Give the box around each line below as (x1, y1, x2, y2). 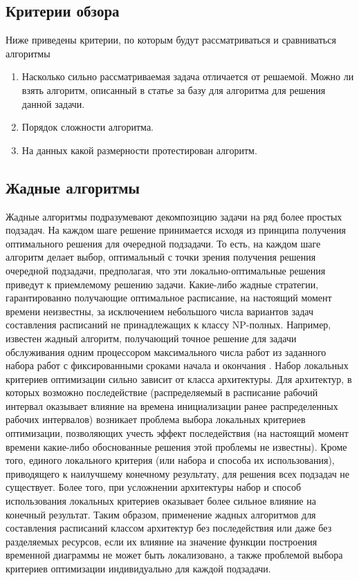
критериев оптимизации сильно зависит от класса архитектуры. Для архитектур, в (6, 371, 352, 386)
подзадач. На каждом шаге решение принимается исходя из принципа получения (6, 223, 346, 237)
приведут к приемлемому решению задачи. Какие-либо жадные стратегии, (6, 277, 319, 291)
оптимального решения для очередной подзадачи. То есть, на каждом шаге (6, 236, 321, 250)
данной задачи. (21, 96, 85, 111)
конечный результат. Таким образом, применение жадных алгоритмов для (6, 507, 316, 521)
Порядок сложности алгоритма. (21, 120, 154, 134)
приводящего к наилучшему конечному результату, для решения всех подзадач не (6, 466, 350, 480)
